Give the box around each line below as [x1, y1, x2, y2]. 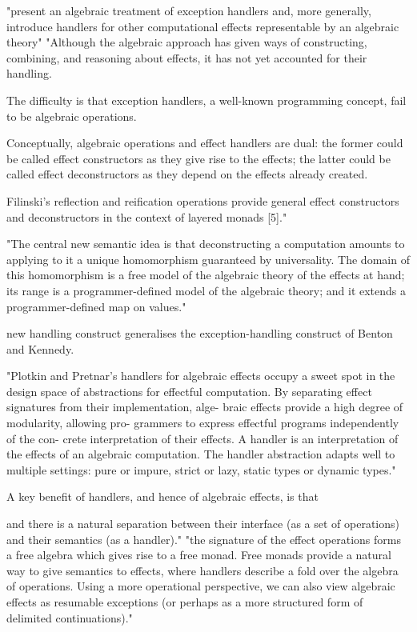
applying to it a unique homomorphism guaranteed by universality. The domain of [6, 250, 410, 267]
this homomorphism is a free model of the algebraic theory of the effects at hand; [6, 266, 405, 283]
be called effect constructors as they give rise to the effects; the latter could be [6, 150, 391, 166]
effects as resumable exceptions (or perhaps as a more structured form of [6, 594, 363, 610]
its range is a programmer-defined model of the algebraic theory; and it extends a [6, 282, 407, 298]
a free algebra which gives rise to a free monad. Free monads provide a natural [6, 546, 391, 563]
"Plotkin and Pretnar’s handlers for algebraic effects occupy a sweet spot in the [6, 367, 395, 384]
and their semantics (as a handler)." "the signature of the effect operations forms [6, 530, 401, 547]
